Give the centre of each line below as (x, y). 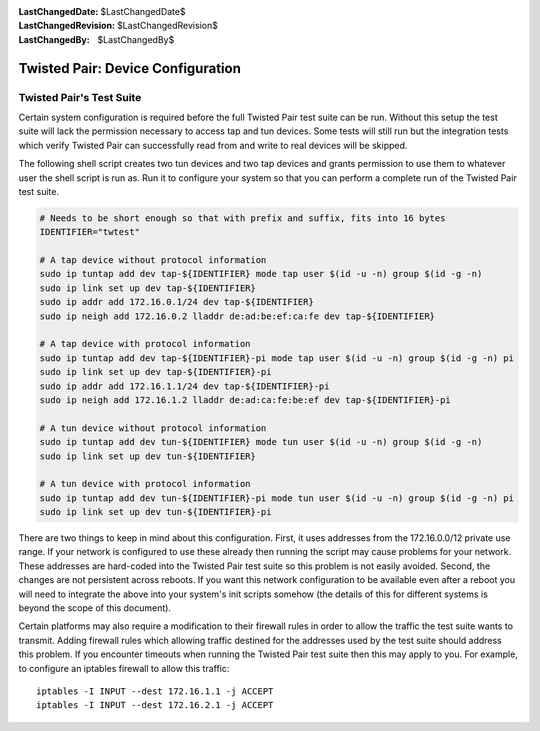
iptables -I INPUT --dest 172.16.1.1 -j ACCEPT (155, 691)
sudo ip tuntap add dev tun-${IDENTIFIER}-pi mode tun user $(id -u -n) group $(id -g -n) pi (277, 498)
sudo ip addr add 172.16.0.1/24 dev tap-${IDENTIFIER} (176, 302)
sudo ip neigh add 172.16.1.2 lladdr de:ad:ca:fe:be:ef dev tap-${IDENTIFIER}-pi (245, 399)
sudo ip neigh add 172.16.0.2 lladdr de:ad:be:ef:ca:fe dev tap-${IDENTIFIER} (237, 316)
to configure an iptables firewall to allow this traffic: (124, 668)
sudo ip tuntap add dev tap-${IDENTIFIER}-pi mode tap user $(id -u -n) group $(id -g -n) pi (277, 358)
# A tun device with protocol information (145, 484)
